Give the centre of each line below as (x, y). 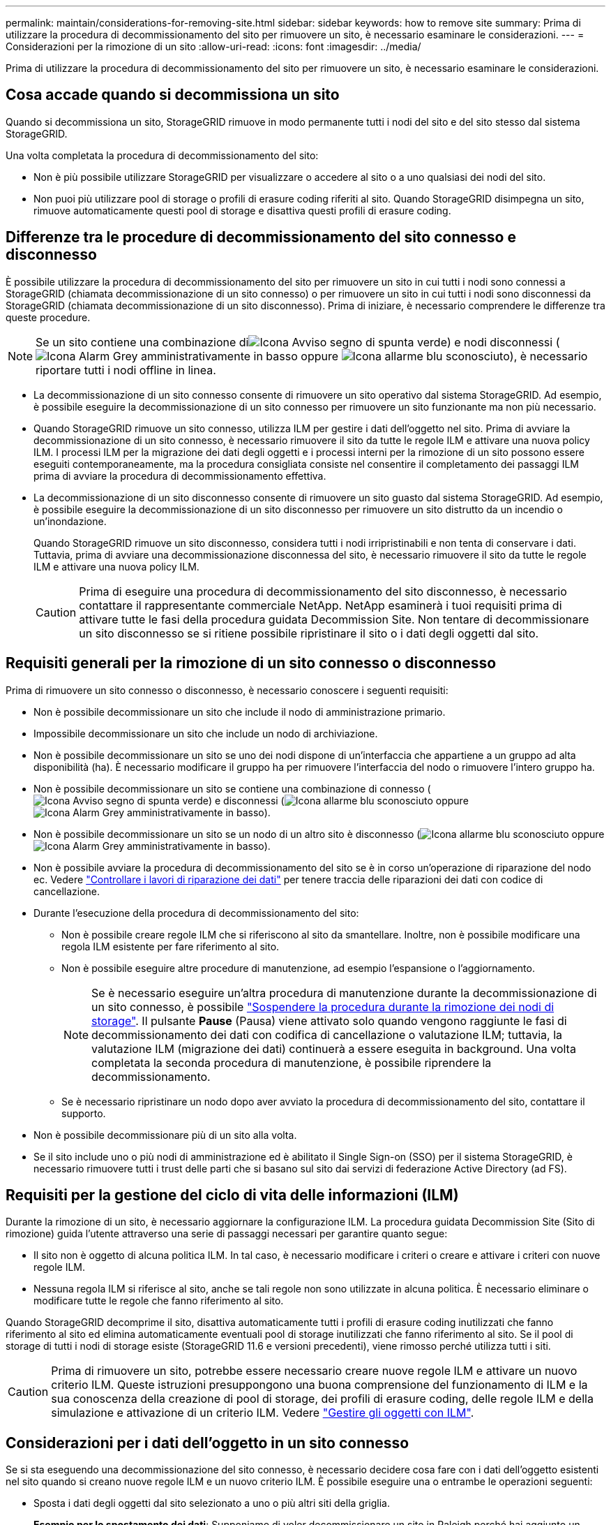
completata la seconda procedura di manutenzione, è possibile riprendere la (292, 1062)
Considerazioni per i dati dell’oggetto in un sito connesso (208, 1443)
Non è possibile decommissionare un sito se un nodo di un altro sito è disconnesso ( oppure (319, 834)
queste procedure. (48, 317)
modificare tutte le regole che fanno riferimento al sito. (159, 1301)
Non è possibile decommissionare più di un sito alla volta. (165, 1135)
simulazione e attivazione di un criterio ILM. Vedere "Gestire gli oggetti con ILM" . (263, 1413)
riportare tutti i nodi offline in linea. (126, 370)
